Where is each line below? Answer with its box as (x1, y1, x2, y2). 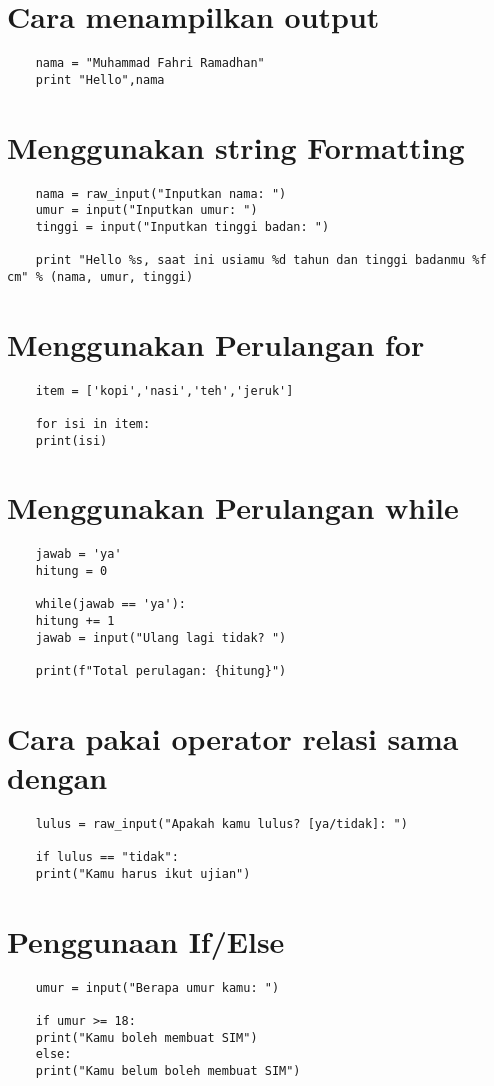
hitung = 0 (35, 564, 108, 579)
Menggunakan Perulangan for (7, 323, 425, 364)
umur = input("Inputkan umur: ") (35, 203, 258, 218)
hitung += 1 (35, 614, 115, 628)
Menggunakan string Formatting (7, 126, 465, 167)
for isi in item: (35, 416, 151, 431)
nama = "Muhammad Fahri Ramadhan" (35, 56, 265, 71)
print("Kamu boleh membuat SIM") (35, 1030, 258, 1045)
